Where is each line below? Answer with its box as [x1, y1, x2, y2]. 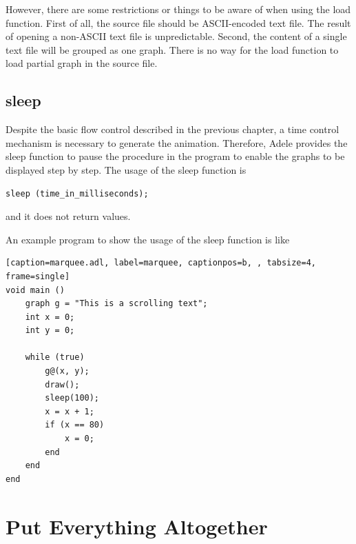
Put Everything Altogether [6, 512, 268, 540]
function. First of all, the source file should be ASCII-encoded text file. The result [6, 15, 351, 30]
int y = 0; [25, 325, 75, 336]
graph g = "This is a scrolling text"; [25, 299, 208, 309]
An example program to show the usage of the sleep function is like [6, 232, 290, 246]
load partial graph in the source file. [6, 56, 158, 70]
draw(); [45, 379, 80, 390]
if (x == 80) [45, 420, 105, 430]
